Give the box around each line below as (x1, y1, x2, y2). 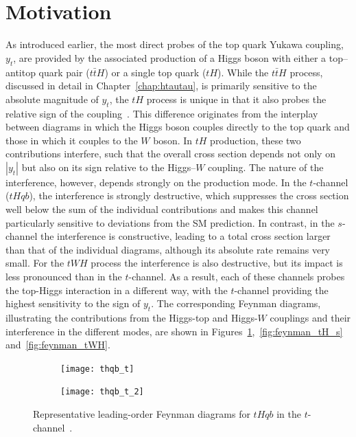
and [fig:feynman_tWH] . (5, 337, 110, 352)
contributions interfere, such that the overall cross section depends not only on (5, 146, 335, 161)
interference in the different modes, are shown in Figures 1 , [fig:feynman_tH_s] (5, 324, 343, 338)
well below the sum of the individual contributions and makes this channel (5, 202, 318, 216)
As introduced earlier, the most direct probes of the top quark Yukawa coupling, (5, 37, 344, 52)
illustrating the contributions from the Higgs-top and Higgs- (5, 311, 258, 325)
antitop (5, 65, 36, 79)
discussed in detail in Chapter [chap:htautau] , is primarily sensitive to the (5, 78, 317, 93)
